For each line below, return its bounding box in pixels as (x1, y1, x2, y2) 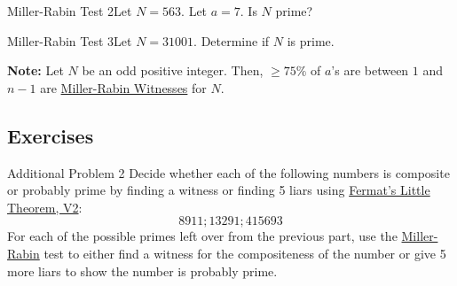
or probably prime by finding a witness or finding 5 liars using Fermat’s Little (7, 181, 430, 199)
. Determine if (193, 31, 270, 50)
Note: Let (7, 61, 64, 80)
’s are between (331, 61, 409, 80)
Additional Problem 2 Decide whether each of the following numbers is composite (7, 163, 450, 182)
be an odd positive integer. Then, (82, 61, 264, 80)
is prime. (287, 31, 335, 50)
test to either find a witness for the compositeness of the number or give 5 (43, 243, 446, 262)
